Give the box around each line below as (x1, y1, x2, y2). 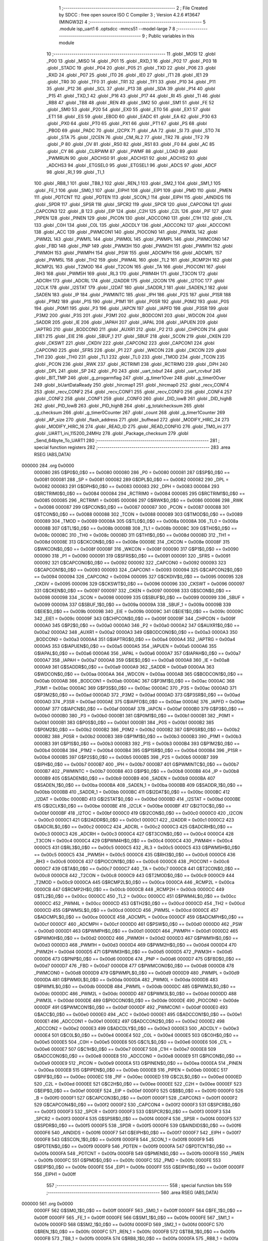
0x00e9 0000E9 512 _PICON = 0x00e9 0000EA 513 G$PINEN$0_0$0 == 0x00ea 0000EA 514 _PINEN (34, 1060, 243, 1066)
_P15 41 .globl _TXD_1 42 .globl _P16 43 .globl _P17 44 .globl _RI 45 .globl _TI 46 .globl (46, 92, 220, 99)
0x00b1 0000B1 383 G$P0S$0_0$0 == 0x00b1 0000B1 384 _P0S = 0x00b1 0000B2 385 (34, 720, 214, 726)
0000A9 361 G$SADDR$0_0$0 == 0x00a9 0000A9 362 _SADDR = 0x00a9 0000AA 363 (34, 664, 214, 670)
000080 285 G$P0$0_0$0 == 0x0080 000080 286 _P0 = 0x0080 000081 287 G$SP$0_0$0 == (34, 470, 230, 476)
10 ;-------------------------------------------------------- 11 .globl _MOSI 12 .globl (46, 51, 216, 57)
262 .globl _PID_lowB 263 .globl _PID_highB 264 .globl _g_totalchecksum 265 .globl (34, 403, 204, 409)
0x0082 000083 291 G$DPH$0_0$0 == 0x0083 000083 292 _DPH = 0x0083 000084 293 (34, 483, 219, 489)
